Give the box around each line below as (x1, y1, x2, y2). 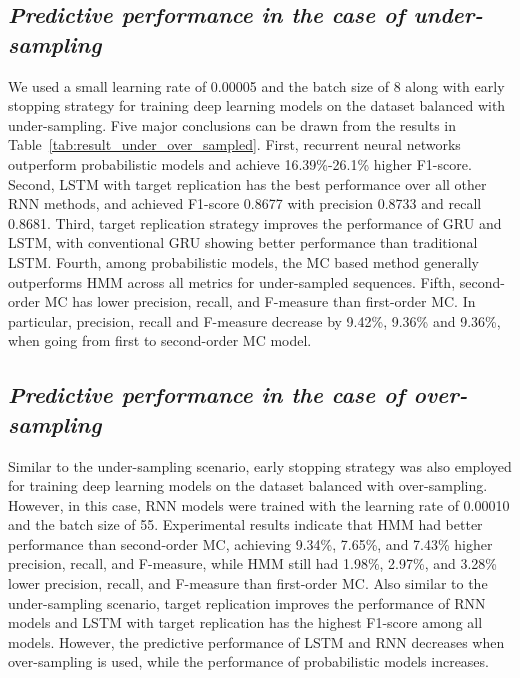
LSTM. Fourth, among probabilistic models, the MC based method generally (8, 251, 479, 272)
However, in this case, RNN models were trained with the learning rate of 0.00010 (8, 494, 510, 515)
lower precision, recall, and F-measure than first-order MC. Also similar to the (8, 573, 488, 594)
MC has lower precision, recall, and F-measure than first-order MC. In (44, 291, 476, 312)
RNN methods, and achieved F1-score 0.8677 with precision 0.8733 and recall (8, 193, 482, 214)
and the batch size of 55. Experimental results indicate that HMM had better (8, 514, 483, 535)
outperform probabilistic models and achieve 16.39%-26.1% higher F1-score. (8, 153, 472, 174)
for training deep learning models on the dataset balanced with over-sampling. (8, 475, 488, 496)
